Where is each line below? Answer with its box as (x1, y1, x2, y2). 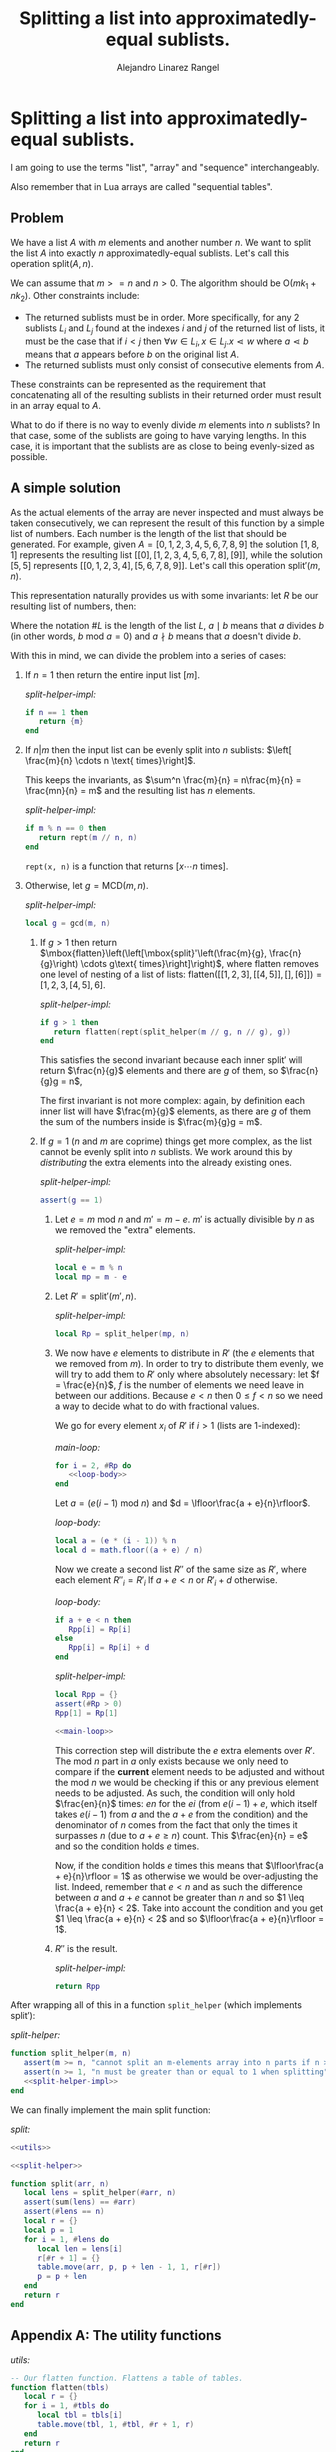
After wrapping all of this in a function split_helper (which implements (10, 1999, 303, 2011)
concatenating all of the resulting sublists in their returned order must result (10, 388, 322, 401)
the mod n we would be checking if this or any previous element (54, 1776, 319, 1788)
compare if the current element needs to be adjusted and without (54, 1765, 325, 1777)
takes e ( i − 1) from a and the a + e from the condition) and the (54, 1808, 308, 1820)
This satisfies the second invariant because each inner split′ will (39, 1054, 303, 1066)
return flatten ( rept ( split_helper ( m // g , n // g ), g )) (53, 1027, 292, 1037)
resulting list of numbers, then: (10, 600, 137, 612)
